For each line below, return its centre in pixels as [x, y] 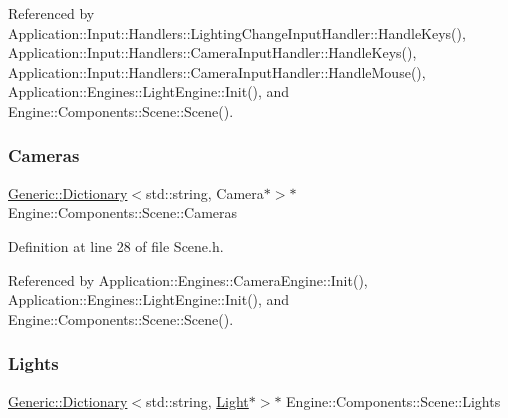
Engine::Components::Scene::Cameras [123, 212]
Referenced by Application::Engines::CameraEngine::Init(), [188, 279]
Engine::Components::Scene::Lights [393, 400]
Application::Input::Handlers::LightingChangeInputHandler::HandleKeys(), [237, 32]
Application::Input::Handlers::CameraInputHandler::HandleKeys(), [212, 52]
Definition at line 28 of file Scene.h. [116, 245]
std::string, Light [197, 400]
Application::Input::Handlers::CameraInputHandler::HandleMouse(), [217, 71]
